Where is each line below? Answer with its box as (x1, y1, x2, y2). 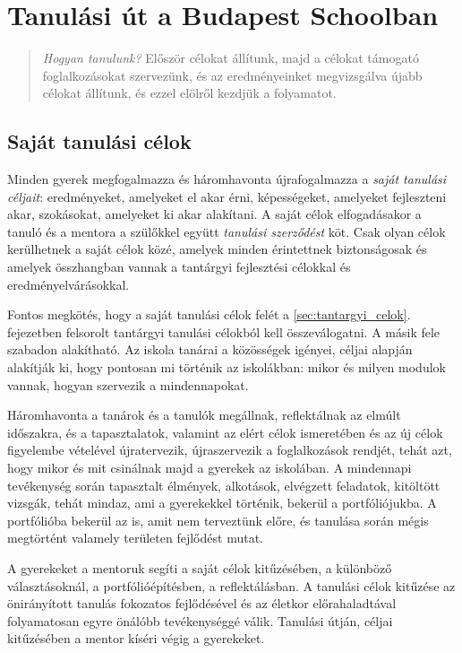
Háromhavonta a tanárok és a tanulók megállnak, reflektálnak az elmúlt (7, 405, 401, 424)
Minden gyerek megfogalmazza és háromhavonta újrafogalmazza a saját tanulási (7, 170, 447, 188)
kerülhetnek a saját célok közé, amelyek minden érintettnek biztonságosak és (7, 239, 427, 258)
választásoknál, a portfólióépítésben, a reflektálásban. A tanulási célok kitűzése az (7, 576, 456, 595)
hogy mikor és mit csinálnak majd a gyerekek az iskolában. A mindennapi (7, 458, 412, 477)
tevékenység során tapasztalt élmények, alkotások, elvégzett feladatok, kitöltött (7, 475, 441, 494)
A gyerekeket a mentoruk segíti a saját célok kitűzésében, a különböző (7, 558, 392, 577)
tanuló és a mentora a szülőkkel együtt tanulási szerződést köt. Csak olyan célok (7, 222, 446, 240)
